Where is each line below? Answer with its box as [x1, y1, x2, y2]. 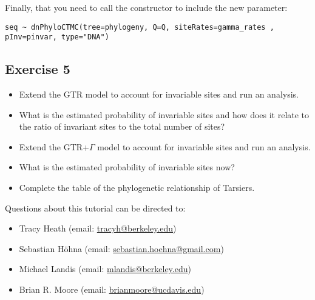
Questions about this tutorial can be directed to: [5, 201, 186, 214]
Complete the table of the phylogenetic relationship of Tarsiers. [19, 181, 255, 194]
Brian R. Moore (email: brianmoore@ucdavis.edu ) [19, 283, 205, 296]
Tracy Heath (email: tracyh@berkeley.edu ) [19, 222, 177, 235]
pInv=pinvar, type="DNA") [5, 33, 109, 42]
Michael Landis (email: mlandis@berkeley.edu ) [19, 262, 191, 275]
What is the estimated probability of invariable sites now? [19, 161, 235, 173]
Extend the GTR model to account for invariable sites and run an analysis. [19, 88, 299, 101]
